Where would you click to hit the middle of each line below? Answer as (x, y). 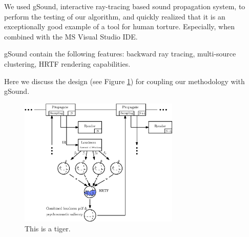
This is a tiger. (48, 229)
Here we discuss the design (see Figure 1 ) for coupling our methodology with (125, 81)
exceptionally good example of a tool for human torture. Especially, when (119, 26)
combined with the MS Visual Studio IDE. (71, 36)
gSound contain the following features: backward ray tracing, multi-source (120, 54)
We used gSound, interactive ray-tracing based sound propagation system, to (125, 6)
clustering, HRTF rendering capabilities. (67, 63)
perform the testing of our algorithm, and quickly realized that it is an (115, 16)
